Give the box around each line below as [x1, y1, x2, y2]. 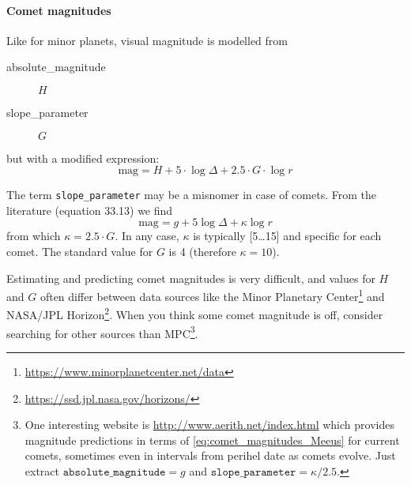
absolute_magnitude [6, 58, 106, 75]
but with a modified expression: [6, 149, 160, 166]
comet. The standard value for [6, 243, 153, 260]
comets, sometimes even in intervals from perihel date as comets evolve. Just [25, 447, 396, 464]
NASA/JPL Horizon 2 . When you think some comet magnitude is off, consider [6, 304, 383, 323]
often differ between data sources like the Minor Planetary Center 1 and [40, 286, 385, 304]
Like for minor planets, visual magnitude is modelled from [6, 32, 288, 48]
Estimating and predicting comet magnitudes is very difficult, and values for [6, 269, 375, 286]
